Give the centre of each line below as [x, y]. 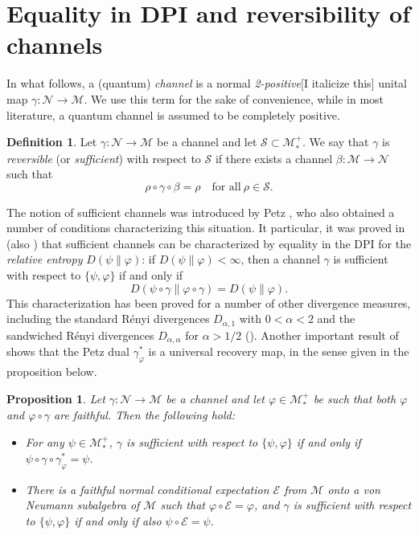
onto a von [354, 489]
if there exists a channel [274, 158]
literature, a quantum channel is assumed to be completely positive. [173, 114]
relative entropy [45, 259]
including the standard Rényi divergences [108, 319]
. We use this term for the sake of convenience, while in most [234, 98]
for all [226, 187]
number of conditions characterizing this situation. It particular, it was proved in [206, 228]
